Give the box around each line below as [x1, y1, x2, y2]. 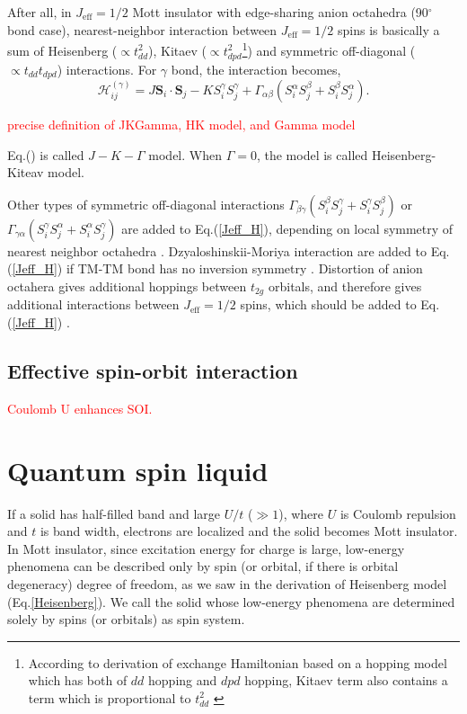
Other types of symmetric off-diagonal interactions [7, 194, 285, 213]
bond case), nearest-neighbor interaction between [7, 20, 278, 39]
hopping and [148, 671, 217, 690]
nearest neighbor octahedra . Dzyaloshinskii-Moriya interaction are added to [7, 241, 427, 260]
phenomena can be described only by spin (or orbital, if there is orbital [7, 557, 399, 576]
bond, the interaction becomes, [171, 59, 341, 78]
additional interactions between [7, 295, 180, 314]
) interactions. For [57, 59, 157, 78]
